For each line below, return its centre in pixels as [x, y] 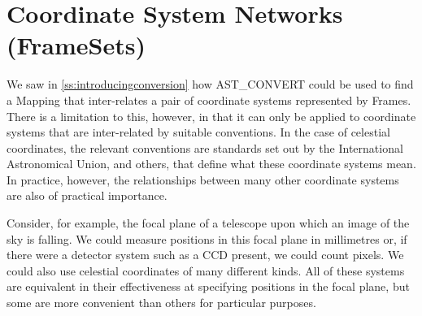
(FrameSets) [76, 45]
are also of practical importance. [87, 195]
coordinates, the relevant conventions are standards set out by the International [205, 147]
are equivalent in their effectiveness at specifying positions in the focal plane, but [208, 286]
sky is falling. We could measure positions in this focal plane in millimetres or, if [207, 238]
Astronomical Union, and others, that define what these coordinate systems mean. [211, 164]
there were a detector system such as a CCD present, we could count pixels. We [205, 255]
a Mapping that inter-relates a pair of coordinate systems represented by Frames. [209, 100]
